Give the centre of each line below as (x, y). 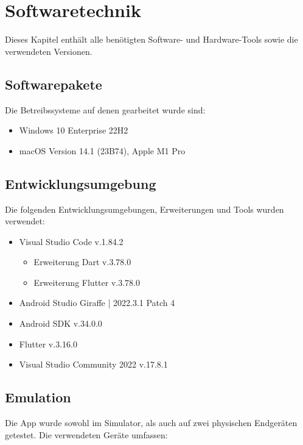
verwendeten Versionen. (49, 51)
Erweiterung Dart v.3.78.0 (82, 262)
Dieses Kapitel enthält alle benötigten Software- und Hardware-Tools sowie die (151, 39)
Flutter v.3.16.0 (48, 344)
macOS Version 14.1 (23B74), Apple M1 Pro (102, 150)
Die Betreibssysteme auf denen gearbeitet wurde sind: (105, 109)
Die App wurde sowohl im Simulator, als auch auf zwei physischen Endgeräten (151, 423)
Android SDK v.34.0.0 (61, 323)
